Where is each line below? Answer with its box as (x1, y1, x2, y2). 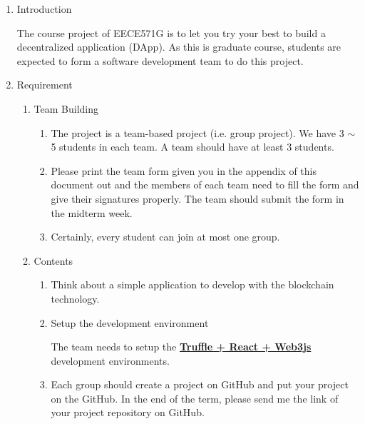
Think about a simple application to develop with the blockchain (51, 277, 334, 292)
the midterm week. (51, 205, 133, 220)
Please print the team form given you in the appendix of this (51, 163, 317, 178)
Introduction (16, 1, 72, 16)
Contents (34, 253, 73, 268)
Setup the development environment (51, 315, 209, 330)
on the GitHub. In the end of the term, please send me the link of (51, 390, 339, 405)
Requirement (16, 77, 73, 92)
